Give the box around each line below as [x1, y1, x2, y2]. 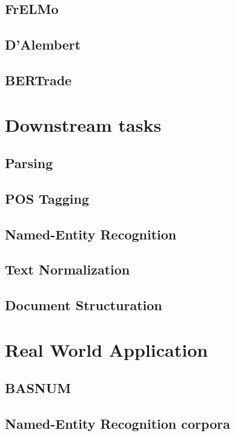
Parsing [5, 154, 53, 172]
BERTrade [5, 70, 72, 89]
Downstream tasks [5, 112, 162, 137]
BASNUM [5, 379, 71, 397]
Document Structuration [5, 296, 162, 314]
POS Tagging [5, 189, 89, 207]
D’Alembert [5, 35, 81, 54]
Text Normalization [5, 260, 130, 279]
